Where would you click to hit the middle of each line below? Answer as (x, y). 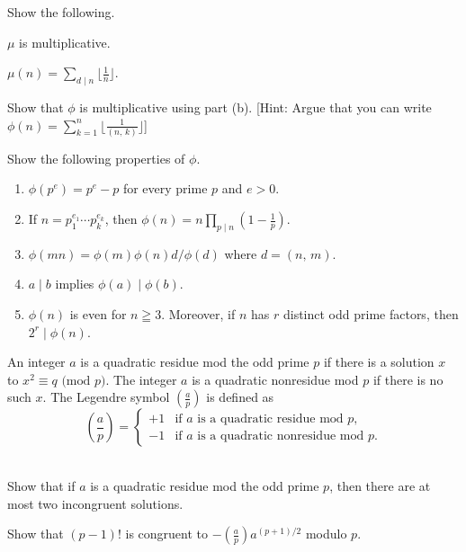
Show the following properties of (96, 158)
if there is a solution (379, 362)
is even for (98, 314)
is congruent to (167, 534)
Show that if (41, 486)
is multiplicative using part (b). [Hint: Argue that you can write (255, 107)
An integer (36, 362)
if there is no (408, 379)
